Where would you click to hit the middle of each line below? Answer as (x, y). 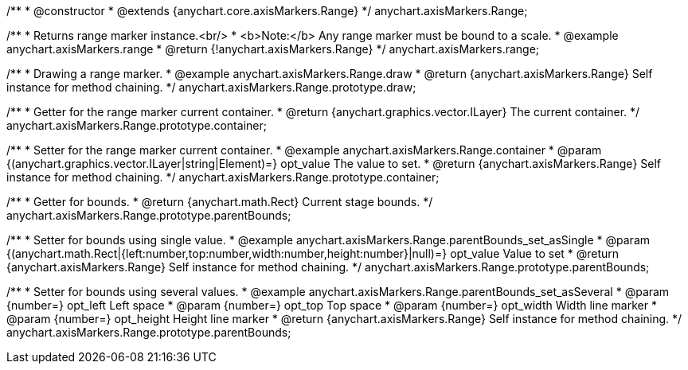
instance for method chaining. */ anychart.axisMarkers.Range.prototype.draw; (211, 87)
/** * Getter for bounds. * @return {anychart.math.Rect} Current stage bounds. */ (220, 202)
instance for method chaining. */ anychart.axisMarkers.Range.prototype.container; (223, 177)
